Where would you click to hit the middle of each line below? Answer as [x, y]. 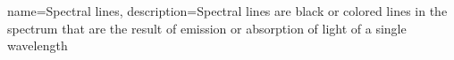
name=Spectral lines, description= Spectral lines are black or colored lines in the [227, 11]
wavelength [38, 45]
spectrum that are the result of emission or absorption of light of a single [207, 28]
